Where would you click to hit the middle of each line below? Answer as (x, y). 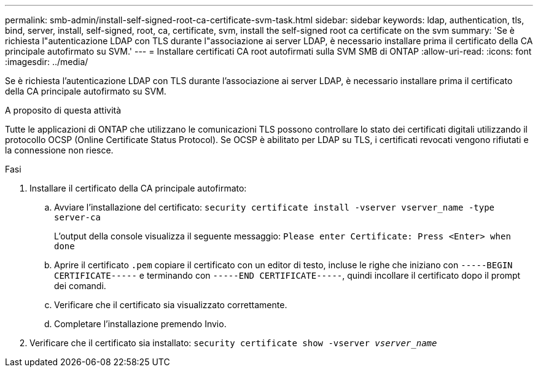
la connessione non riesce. (59, 150)
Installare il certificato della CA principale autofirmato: (138, 188)
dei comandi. (80, 286)
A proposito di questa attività (63, 110)
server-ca (77, 217)
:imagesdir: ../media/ (47, 62)
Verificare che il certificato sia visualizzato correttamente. (171, 305)
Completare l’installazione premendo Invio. (140, 324)
